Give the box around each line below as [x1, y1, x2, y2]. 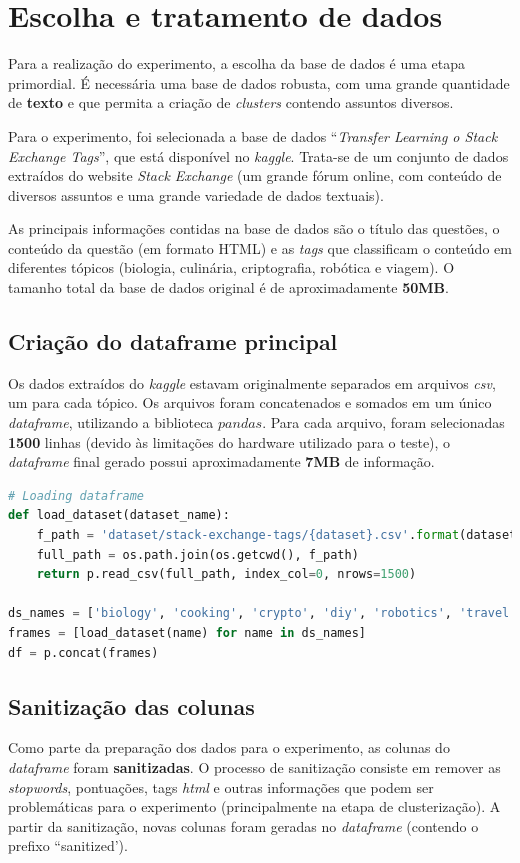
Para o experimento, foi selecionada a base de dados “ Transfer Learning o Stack [8, 125, 498, 146]
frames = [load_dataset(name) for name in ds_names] [8, 625, 366, 640]
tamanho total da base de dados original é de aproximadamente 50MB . [8, 277, 449, 298]
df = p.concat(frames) [8, 645, 159, 660]
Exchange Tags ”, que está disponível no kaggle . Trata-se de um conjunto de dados [8, 145, 509, 166]
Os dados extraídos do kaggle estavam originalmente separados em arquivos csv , [8, 372, 496, 393]
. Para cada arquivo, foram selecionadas [262, 412, 505, 433]
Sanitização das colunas [8, 690, 255, 721]
